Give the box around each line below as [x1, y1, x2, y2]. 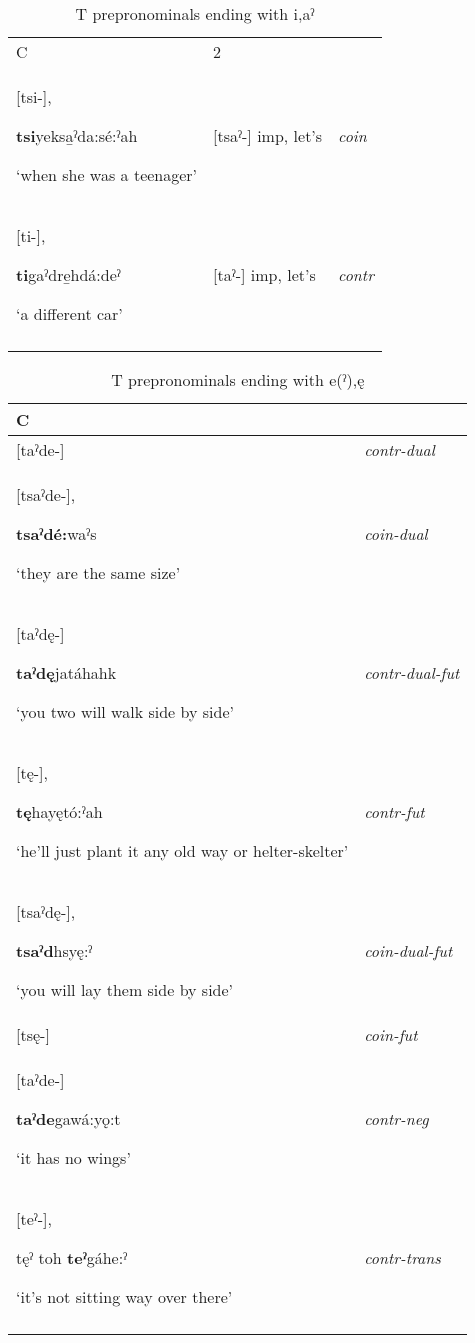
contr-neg [364, 1107, 429, 1130]
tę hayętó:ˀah [16, 800, 103, 823]
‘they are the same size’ [16, 561, 181, 584]
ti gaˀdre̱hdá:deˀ [16, 263, 121, 286]
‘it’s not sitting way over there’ [16, 1285, 233, 1308]
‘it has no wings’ [16, 1146, 131, 1169]
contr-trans [364, 1246, 441, 1269]
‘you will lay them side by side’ [16, 978, 234, 1001]
